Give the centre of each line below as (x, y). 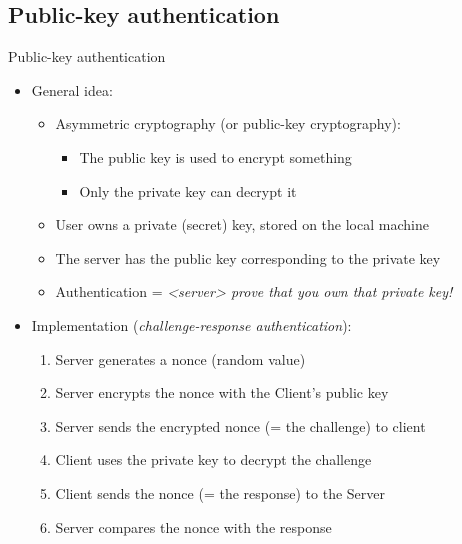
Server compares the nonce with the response (193, 526)
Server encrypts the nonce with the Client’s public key (222, 392)
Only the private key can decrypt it (188, 190)
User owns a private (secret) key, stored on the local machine (242, 224)
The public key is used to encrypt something (215, 156)
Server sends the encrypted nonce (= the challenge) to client (240, 425)
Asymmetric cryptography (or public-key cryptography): (228, 123)
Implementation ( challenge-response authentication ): (191, 324)
